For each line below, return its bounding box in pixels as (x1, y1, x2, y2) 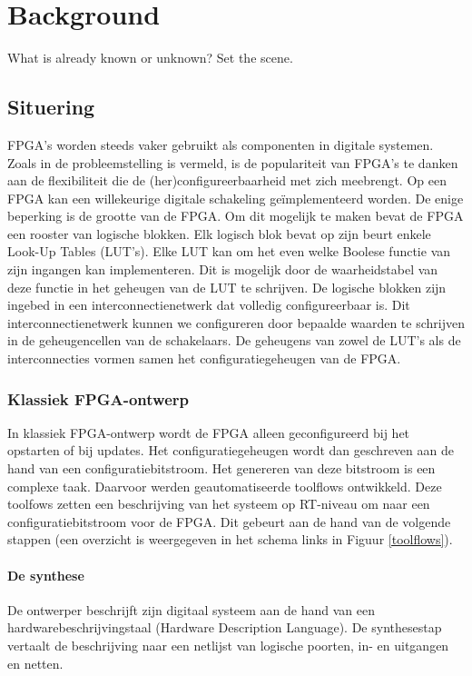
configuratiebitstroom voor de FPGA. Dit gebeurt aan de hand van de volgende (7, 512, 451, 531)
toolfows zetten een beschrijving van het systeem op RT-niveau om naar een (7, 494, 430, 513)
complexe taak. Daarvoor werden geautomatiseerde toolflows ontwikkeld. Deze (7, 476, 442, 495)
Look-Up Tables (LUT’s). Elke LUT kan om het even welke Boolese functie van (7, 242, 451, 261)
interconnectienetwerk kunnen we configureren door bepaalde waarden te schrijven (7, 313, 465, 332)
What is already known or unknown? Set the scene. (7, 48, 293, 67)
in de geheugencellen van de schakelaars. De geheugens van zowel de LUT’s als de (7, 331, 461, 350)
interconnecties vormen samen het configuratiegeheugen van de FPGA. (7, 349, 401, 368)
